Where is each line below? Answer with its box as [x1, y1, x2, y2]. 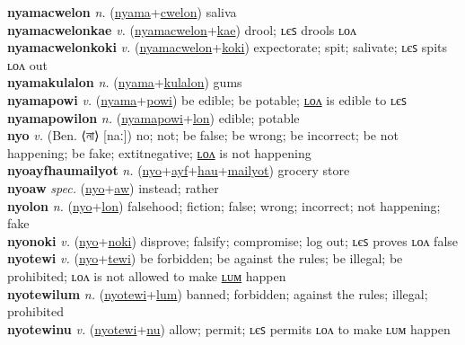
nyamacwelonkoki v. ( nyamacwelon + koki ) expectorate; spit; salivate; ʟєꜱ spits [7, 38, 448, 57]
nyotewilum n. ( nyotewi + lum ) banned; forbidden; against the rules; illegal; [7, 284, 428, 303]
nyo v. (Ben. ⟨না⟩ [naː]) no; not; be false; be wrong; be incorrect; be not [7, 126, 399, 145]
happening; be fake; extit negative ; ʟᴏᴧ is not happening [7, 143, 311, 162]
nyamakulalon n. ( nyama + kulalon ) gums [7, 73, 242, 92]
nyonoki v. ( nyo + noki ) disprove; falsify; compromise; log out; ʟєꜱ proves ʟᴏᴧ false [7, 231, 459, 250]
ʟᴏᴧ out [7, 55, 48, 74]
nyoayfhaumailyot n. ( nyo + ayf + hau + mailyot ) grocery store [7, 161, 350, 180]
